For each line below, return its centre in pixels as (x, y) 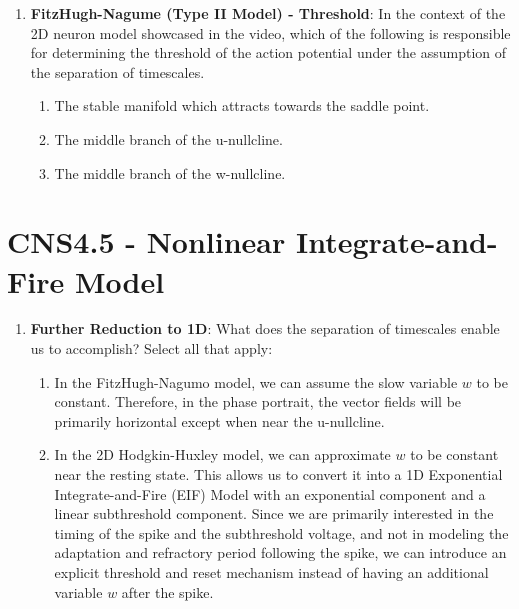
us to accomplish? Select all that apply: (151, 348)
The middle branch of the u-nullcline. (168, 138)
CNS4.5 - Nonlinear (146, 241)
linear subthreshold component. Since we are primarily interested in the (274, 513)
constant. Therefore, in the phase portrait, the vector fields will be (258, 401)
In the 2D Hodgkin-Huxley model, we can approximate (222, 454)
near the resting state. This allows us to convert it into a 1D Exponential (278, 474)
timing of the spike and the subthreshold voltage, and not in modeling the (281, 532)
